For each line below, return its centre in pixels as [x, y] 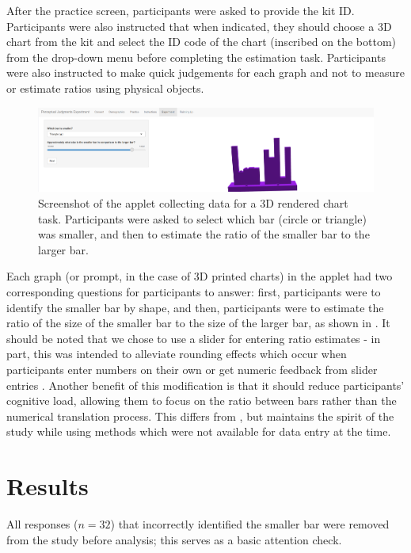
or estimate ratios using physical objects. [105, 88]
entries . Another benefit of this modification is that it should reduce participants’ [205, 385]
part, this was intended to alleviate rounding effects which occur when [177, 354]
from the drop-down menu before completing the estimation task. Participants [196, 57]
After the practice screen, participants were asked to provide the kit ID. [181, 10]
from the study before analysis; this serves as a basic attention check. [174, 539]
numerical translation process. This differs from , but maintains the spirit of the [200, 416]
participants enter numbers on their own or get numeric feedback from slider [192, 370]
